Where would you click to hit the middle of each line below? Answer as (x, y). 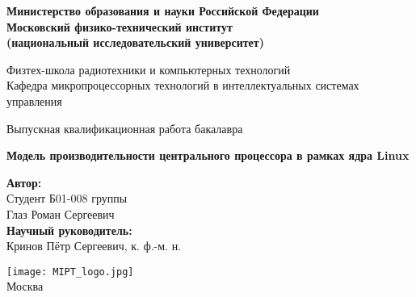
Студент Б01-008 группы (67, 198)
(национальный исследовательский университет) (135, 42)
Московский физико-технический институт (120, 26)
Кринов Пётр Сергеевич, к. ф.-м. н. (94, 246)
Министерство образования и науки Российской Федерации (163, 10)
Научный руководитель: (69, 230)
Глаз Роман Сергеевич (61, 213)
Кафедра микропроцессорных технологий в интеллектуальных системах (183, 85)
